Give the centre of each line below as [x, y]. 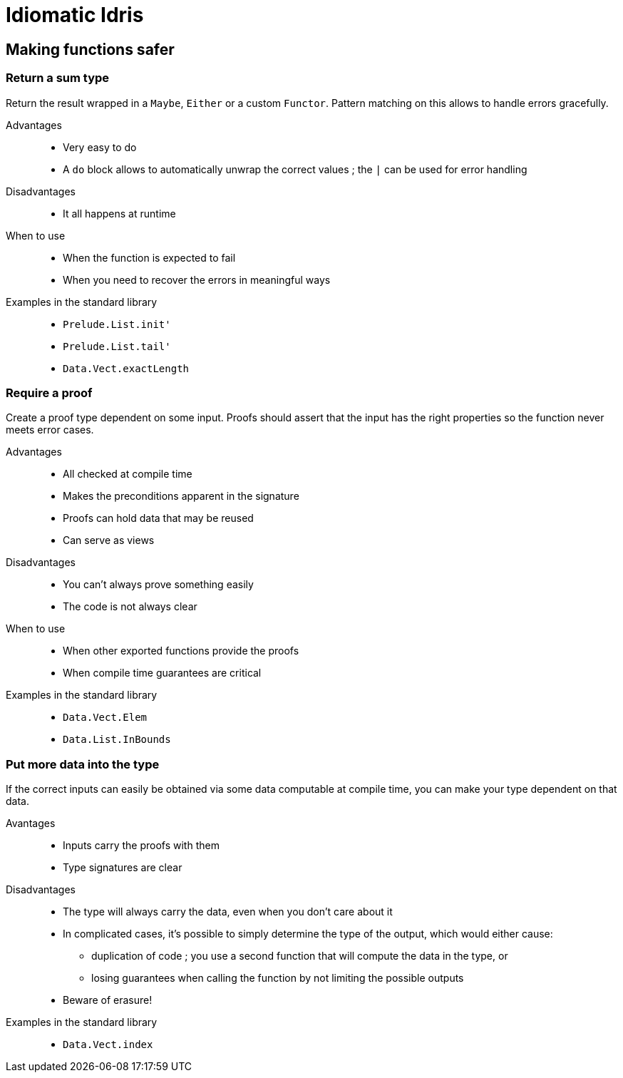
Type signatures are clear [123, 868]
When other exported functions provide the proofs [181, 651]
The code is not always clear [130, 607]
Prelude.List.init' [117, 324]
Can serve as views [109, 540]
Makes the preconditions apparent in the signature [181, 496]
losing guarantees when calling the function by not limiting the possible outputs [278, 978]
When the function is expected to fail [149, 257]
